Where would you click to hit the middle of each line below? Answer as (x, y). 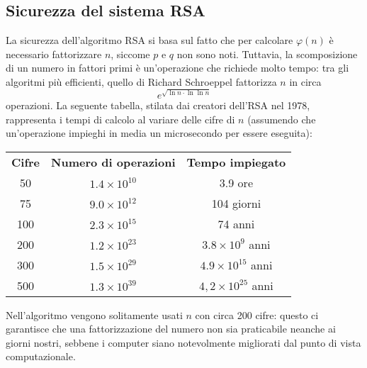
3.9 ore (236, 182)
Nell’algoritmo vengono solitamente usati (94, 314)
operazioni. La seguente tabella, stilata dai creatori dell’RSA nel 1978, (158, 105)
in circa (305, 81)
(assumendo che (282, 119)
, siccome (130, 54)
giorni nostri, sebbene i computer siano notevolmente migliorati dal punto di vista (183, 342)
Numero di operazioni (113, 162)
